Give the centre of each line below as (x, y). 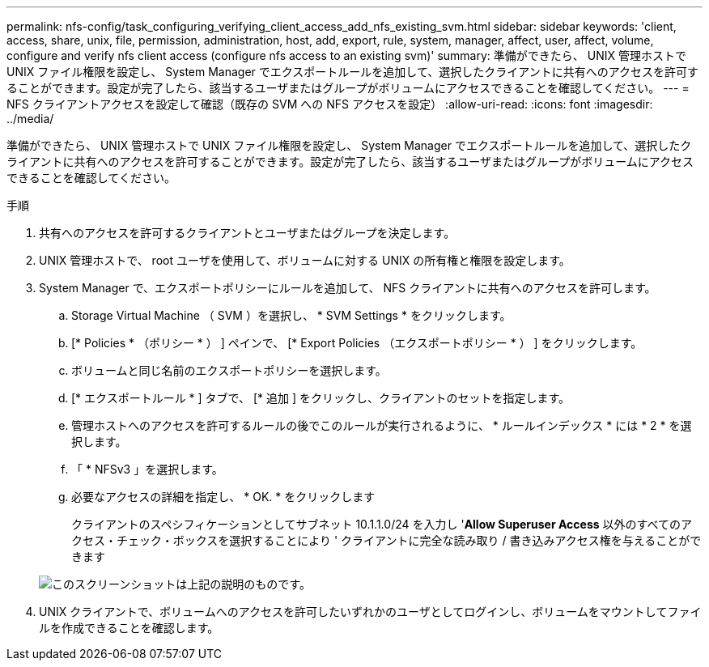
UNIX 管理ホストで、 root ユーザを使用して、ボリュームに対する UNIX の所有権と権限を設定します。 (305, 260)
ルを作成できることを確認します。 (129, 628)
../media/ (30, 119)
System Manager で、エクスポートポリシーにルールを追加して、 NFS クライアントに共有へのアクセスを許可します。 (348, 288)
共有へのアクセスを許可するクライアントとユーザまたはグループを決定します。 (247, 233)
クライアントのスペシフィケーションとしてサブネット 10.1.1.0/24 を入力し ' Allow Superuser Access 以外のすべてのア (382, 524)
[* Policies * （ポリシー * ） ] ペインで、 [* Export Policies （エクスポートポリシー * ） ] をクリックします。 (357, 343)
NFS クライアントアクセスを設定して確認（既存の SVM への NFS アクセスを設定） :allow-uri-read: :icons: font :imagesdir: (330, 104)
